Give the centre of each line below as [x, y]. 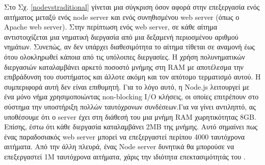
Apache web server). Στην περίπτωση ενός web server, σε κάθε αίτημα [111, 27]
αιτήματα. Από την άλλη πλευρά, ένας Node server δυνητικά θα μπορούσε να [119, 146]
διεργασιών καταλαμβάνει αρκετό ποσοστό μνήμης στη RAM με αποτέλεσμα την [124, 66]
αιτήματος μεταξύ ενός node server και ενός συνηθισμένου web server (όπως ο [122, 17]
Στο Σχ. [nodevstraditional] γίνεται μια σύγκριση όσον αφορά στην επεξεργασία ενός [132, 7]
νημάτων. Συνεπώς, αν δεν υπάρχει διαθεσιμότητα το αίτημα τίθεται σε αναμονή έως [129, 47]
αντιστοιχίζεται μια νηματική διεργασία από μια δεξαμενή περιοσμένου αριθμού [121, 36]
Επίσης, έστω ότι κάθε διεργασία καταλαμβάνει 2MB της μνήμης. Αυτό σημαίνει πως [131, 127]
